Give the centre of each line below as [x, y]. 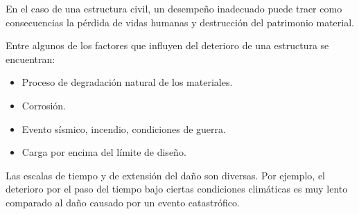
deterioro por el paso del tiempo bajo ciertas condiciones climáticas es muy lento [177, 189]
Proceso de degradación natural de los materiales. [127, 82]
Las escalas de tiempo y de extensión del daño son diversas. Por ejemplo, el [166, 175]
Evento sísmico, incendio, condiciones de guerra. [124, 128]
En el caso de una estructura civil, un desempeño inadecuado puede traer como [174, 8]
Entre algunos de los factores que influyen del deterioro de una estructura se [167, 45]
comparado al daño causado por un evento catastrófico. [123, 202]
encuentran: [30, 59]
